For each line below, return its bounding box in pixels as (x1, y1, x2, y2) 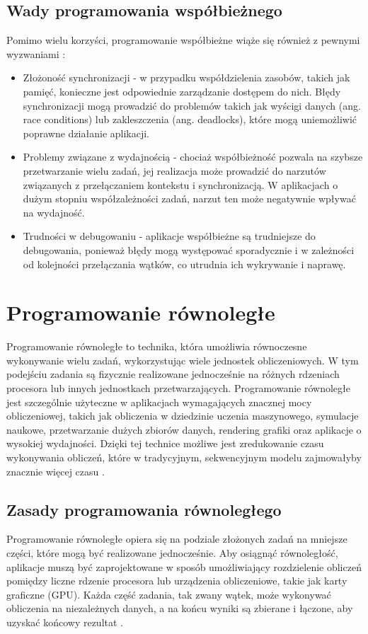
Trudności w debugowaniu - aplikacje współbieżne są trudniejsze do (23, 229, 316, 243)
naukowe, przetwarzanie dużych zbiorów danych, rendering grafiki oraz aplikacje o (6, 422, 362, 437)
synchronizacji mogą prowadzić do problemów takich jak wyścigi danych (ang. (23, 98, 361, 113)
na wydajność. (23, 204, 85, 219)
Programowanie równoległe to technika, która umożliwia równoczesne (6, 339, 307, 354)
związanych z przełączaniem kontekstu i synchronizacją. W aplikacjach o (23, 177, 338, 192)
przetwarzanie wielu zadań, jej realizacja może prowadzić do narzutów (23, 163, 326, 178)
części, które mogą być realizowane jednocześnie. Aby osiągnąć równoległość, (6, 545, 338, 560)
